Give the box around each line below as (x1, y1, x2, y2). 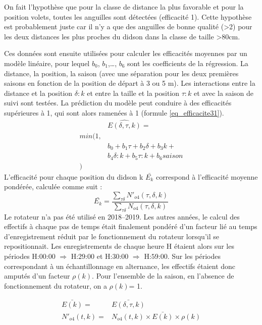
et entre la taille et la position (87, 87, 180, 98)
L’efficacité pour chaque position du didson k (4, 171, 143, 182)
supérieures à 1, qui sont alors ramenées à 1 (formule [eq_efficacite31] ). (4, 107, 224, 118)
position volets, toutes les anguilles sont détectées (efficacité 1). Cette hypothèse (4, 11, 252, 22)
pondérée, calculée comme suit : (4, 181, 102, 192)
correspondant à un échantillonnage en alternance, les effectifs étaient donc (4, 260, 236, 271)
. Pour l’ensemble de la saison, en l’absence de (92, 270, 234, 281)
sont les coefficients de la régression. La (127, 58, 248, 68)
